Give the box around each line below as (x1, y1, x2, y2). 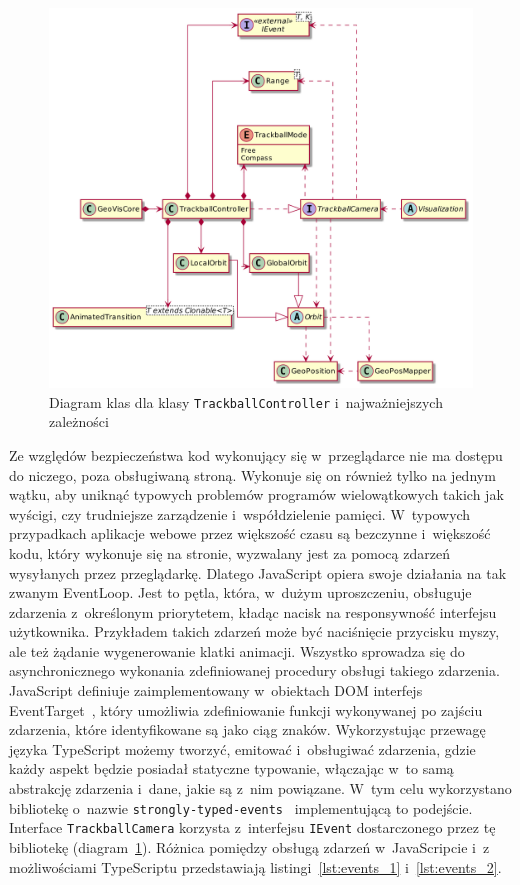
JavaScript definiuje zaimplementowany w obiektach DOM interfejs (9, 680, 423, 701)
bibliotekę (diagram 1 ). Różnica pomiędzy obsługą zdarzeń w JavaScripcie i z (9, 836, 490, 857)
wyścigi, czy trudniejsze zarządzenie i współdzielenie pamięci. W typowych (9, 503, 471, 524)
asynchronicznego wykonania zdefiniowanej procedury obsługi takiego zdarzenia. (9, 660, 500, 681)
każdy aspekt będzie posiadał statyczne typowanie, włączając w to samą (9, 758, 454, 779)
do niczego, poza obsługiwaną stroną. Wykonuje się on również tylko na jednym (9, 464, 496, 485)
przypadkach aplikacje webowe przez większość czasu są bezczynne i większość (9, 523, 491, 544)
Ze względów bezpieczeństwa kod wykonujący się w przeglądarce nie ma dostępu (9, 444, 503, 465)
